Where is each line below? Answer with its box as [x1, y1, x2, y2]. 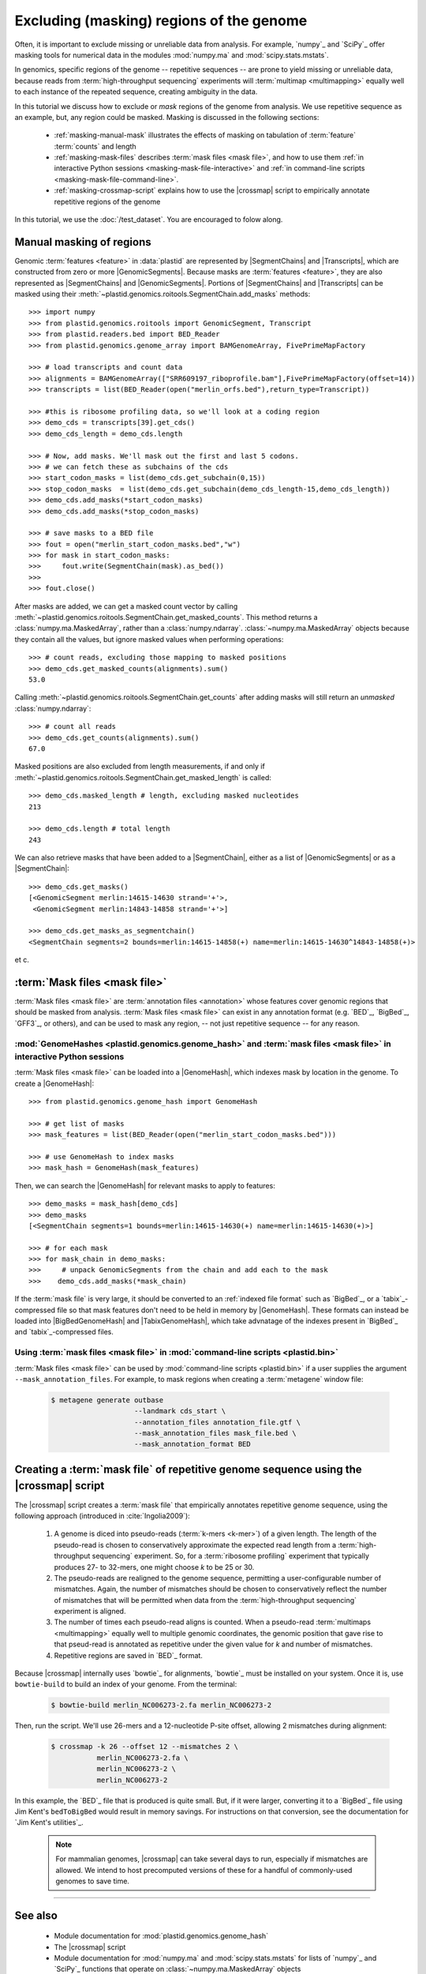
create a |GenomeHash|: [14, 1079, 95, 1088]
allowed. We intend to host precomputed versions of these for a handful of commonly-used [55, 1865, 353, 1875]
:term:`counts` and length [54, 141, 137, 151]
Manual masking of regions [14, 235, 151, 249]
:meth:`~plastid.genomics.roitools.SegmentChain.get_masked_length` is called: [14, 772, 271, 782]
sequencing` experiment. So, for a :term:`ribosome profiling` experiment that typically [92, 1552, 370, 1561]
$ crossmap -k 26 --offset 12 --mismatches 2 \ [50, 1742, 238, 1751]
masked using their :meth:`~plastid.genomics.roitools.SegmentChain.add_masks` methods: [14, 289, 311, 299]
